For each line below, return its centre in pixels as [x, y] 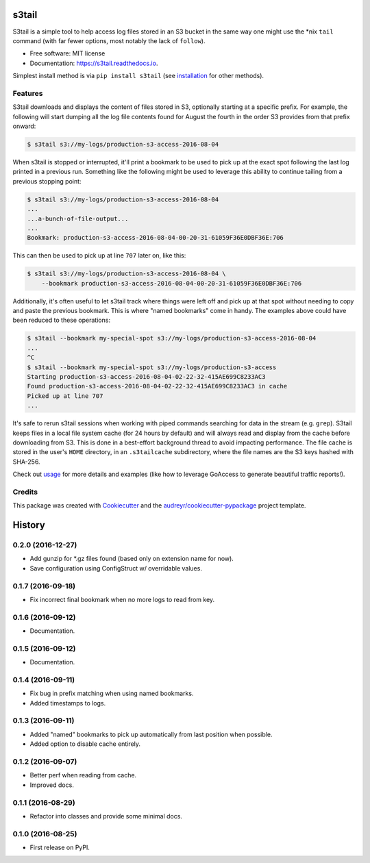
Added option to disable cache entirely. [85, 744]
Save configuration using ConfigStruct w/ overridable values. [116, 568]
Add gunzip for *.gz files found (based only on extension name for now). [132, 559]
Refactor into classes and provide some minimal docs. [106, 816]
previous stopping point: [47, 181]
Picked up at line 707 [65, 396]
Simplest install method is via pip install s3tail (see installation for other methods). [138, 76]
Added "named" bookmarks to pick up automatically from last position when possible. [151, 734]
